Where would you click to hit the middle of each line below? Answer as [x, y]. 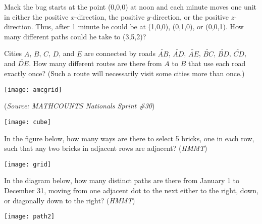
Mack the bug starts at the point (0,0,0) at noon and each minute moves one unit [130, 7]
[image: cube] [28, 122]
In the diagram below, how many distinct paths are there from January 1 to [122, 180]
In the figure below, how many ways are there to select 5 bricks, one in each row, [129, 138]
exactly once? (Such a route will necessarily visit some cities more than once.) [124, 73]
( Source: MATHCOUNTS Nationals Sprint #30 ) [80, 106]
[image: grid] [28, 164]
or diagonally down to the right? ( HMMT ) [70, 200]
